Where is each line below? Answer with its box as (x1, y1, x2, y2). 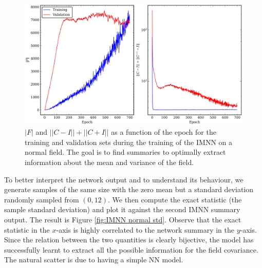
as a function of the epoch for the (111, 127, 216, 137)
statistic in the (4, 224, 50, 235)
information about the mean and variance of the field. (25, 156, 194, 167)
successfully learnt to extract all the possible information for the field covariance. (4, 244, 258, 255)
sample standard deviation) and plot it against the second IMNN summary (4, 204, 240, 215)
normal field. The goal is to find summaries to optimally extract (25, 147, 226, 157)
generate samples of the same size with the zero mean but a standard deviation (4, 184, 254, 195)
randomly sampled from (4, 194, 79, 204)
